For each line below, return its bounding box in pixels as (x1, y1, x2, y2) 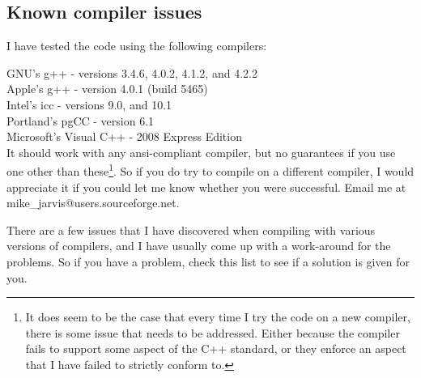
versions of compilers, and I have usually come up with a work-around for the (6, 237, 391, 254)
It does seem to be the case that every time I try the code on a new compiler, (25, 308, 410, 325)
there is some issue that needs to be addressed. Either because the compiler (25, 324, 400, 341)
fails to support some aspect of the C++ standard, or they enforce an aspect (25, 340, 406, 357)
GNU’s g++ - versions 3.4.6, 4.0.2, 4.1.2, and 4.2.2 (6, 64, 257, 81)
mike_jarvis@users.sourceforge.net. (6, 194, 180, 211)
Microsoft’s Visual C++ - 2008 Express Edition (6, 128, 242, 145)
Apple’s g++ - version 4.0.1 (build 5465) (6, 80, 208, 97)
